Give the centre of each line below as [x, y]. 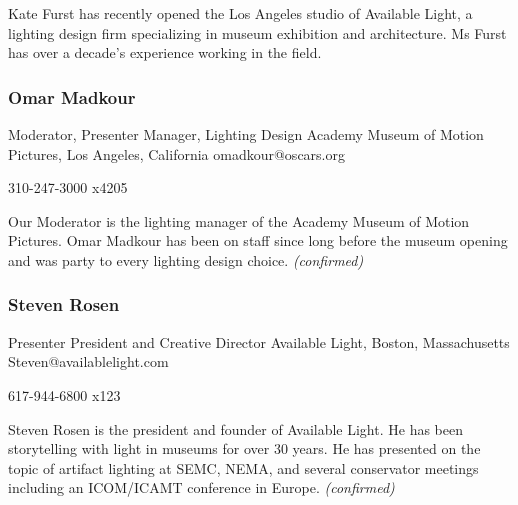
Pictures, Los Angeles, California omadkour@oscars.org [176, 153]
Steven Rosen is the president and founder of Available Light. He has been [235, 428]
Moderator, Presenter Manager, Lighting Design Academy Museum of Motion [246, 134]
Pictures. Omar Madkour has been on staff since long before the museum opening [258, 240]
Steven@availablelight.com [88, 361]
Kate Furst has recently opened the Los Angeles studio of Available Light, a [240, 13]
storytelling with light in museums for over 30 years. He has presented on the [244, 448]
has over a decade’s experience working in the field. [165, 52]
